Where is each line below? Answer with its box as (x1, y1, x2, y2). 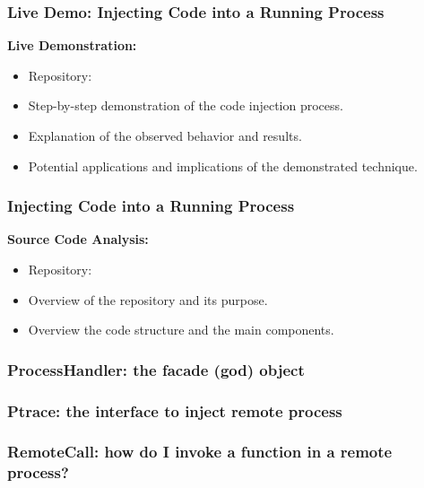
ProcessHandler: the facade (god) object (7, 358, 305, 380)
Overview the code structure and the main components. (28, 320, 334, 339)
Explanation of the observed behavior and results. (28, 126, 302, 144)
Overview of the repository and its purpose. (28, 290, 268, 309)
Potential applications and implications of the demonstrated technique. (28, 156, 418, 175)
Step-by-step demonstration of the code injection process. (28, 96, 343, 115)
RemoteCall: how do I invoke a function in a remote (7, 440, 393, 463)
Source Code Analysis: (7, 230, 149, 248)
